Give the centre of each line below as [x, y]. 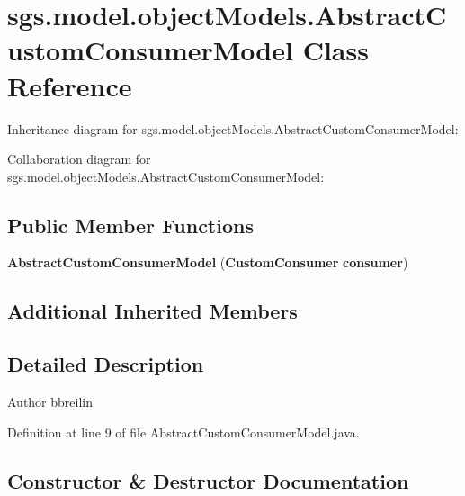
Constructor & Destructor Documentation [208, 480]
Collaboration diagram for [79, 159]
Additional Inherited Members [152, 311]
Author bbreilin [50, 402]
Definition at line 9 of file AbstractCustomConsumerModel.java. [183, 432]
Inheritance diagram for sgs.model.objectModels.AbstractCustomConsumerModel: [233, 128]
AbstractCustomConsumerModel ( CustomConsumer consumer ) [208, 262]
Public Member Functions [130, 225]
